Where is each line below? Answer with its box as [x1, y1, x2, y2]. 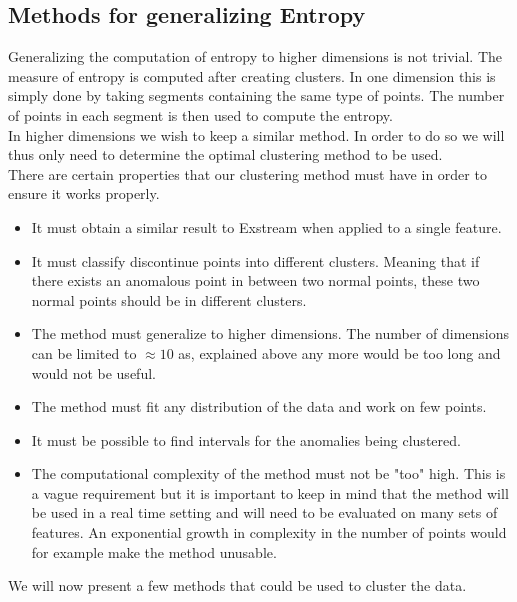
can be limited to [31, 342, 137, 363]
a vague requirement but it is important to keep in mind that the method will [31, 482, 509, 503]
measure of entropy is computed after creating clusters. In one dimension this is [8, 65, 496, 86]
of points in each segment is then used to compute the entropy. [8, 104, 393, 125]
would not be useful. [31, 362, 156, 383]
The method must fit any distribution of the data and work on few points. [31, 396, 487, 417]
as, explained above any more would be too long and [178, 342, 501, 363]
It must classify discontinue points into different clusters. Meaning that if [31, 250, 480, 271]
